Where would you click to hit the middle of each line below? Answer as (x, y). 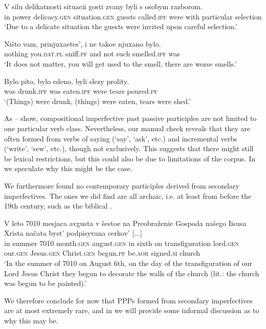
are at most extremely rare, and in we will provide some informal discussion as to (132, 310)
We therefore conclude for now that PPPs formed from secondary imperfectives (128, 300)
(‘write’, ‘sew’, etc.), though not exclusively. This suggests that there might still (129, 148)
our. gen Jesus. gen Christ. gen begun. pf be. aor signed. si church (102, 253)
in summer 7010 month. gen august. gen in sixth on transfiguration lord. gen (122, 243)
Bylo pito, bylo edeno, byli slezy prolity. (66, 81)
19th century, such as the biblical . (58, 206)
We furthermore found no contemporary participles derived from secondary (122, 185)
